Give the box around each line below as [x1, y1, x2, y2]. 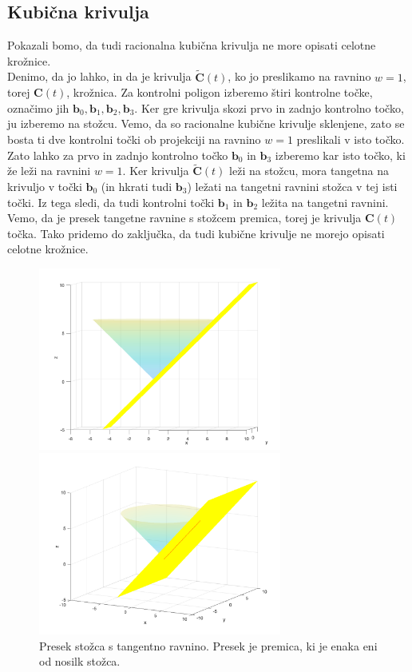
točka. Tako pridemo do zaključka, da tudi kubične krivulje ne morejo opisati [7, 225, 385, 241]
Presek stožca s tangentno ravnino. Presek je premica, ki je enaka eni [39, 637, 378, 654]
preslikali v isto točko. [296, 130, 405, 147]
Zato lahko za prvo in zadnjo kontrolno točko [7, 146, 228, 163]
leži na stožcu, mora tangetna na [229, 162, 390, 179]
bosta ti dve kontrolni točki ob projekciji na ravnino [7, 130, 261, 147]
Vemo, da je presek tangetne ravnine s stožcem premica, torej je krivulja [7, 209, 362, 226]
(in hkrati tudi [101, 177, 172, 194]
